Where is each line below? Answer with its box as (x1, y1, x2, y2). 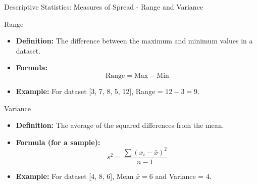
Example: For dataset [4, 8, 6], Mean (16, 170, 134, 181)
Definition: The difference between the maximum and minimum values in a (16, 35, 253, 46)
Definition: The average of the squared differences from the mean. (16, 120, 224, 130)
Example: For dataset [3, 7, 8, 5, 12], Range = (16, 85, 163, 96)
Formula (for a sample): (16, 136, 100, 147)
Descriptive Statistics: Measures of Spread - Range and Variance (4, 2, 203, 12)
